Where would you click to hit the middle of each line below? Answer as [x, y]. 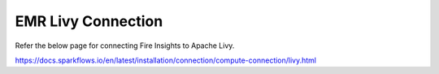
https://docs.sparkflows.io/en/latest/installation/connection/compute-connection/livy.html [166, 60]
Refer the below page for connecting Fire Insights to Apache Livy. [125, 46]
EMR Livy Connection [89, 21]
